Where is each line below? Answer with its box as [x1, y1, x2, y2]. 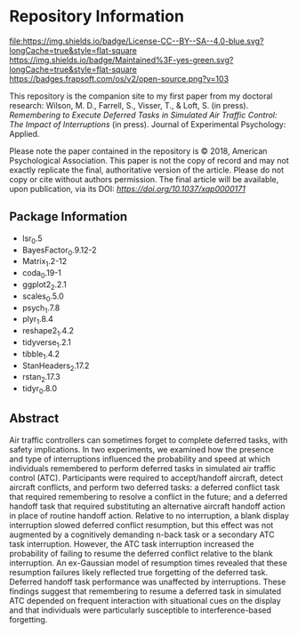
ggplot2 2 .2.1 [21, 278, 67, 292]
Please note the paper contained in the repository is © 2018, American [9, 145, 268, 156]
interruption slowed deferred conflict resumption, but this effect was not [9, 519, 274, 530]
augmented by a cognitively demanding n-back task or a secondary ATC [9, 529, 276, 540]
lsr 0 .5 [21, 233, 43, 245]
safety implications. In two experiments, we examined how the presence [9, 444, 274, 454]
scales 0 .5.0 [21, 291, 64, 303]
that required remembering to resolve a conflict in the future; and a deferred [9, 491, 288, 502]
